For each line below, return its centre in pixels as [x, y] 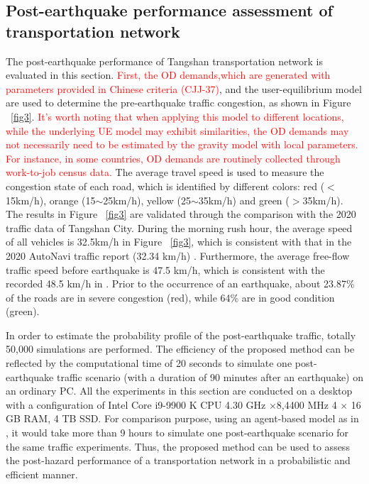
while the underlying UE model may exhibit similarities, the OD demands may [177, 130]
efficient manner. [42, 474]
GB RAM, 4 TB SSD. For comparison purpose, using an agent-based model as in [182, 418]
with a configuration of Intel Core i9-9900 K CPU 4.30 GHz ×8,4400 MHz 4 [171, 404]
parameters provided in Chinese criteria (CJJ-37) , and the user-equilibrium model [184, 88]
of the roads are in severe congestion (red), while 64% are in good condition [170, 297]
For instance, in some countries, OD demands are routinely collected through [173, 158]
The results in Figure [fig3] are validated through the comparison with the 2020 [181, 214]
